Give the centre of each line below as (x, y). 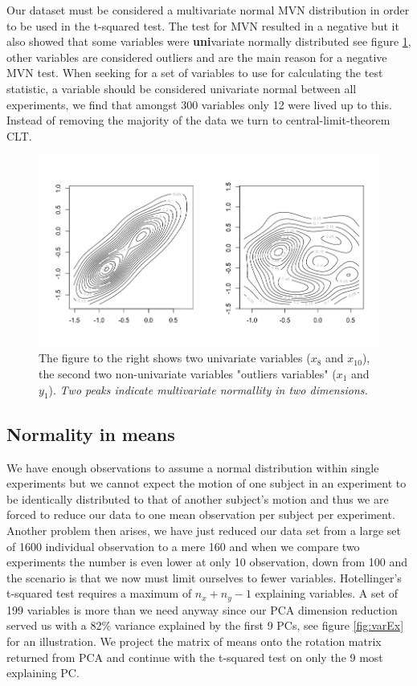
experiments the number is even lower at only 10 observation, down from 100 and (207, 562)
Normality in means (91, 433)
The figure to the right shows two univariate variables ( (175, 358)
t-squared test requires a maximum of (99, 593)
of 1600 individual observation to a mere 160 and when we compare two (183, 546)
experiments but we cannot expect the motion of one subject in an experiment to (206, 483)
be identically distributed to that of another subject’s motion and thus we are (198, 498)
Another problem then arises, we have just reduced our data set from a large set (204, 530)
